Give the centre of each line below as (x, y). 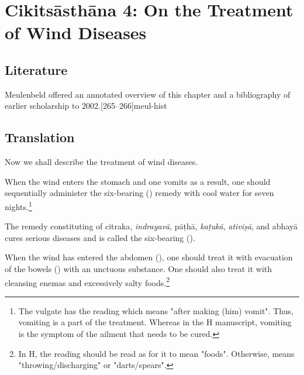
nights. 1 (18, 205)
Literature (36, 69)
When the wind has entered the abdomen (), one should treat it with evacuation (149, 257)
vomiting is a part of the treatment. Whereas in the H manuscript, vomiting (155, 322)
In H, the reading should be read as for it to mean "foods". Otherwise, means (156, 353)
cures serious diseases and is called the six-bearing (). (100, 237)
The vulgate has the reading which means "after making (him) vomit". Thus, (156, 310)
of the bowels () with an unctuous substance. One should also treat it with (139, 268)
